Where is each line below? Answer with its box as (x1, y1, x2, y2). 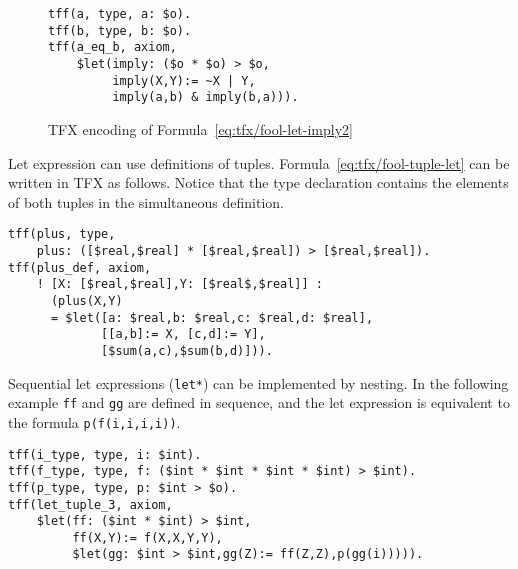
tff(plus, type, (8, 227, 116, 242)
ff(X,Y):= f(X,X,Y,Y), (72, 530, 223, 545)
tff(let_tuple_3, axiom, (8, 497, 173, 512)
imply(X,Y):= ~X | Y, (112, 73, 256, 88)
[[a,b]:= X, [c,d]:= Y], (101, 327, 266, 342)
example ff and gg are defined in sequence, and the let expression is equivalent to (8, 392, 510, 413)
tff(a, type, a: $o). (48, 7, 192, 21)
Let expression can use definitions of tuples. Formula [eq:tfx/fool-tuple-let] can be (8, 152, 510, 173)
